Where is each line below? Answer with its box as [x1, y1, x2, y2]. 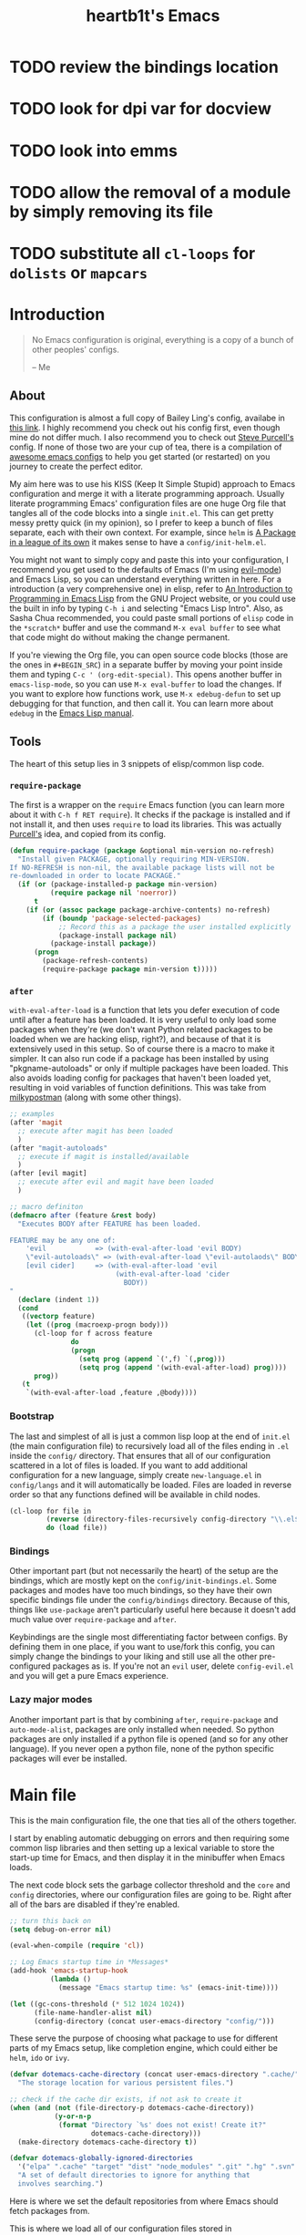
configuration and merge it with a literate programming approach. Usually [9, 488, 285, 499]
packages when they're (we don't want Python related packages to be [9, 1024, 273, 1035]
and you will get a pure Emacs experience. [9, 1671, 168, 1681]
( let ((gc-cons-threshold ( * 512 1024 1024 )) [9, 1999, 185, 2009]
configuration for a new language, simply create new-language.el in [9, 1469, 262, 1480]
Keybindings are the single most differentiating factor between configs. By [9, 1631, 289, 1642]
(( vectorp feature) [21, 1312, 96, 1321]
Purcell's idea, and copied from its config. [9, 828, 167, 839]
